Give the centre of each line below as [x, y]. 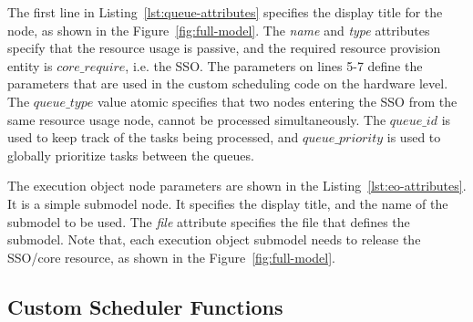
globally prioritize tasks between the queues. [131, 155]
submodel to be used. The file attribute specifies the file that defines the [209, 221]
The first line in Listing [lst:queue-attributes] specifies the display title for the [225, 12]
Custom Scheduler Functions [145, 306]
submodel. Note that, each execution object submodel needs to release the [214, 239]
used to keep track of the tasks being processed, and [153, 137]
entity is [30, 65]
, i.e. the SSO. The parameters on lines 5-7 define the [274, 65]
